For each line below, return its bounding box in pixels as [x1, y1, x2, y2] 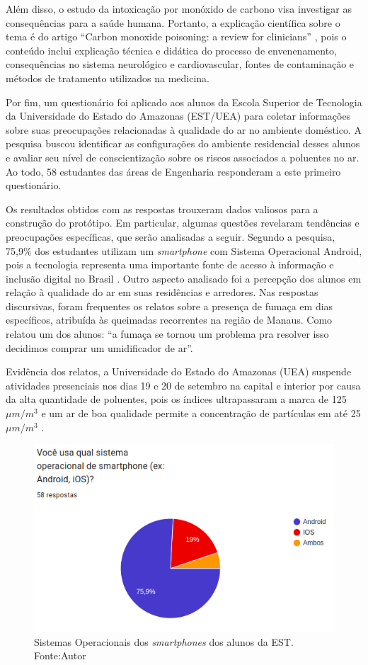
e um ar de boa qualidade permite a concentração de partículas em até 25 [41, 406, 361, 421]
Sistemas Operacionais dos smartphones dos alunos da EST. [34, 634, 294, 649]
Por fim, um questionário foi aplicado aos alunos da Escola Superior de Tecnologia [6, 94, 362, 109]
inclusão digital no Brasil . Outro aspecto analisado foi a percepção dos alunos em [6, 271, 362, 285]
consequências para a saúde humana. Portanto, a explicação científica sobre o [6, 15, 340, 30]
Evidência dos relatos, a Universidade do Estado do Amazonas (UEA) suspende [6, 364, 352, 379]
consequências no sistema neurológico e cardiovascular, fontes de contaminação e [6, 57, 355, 72]
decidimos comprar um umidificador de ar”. [6, 340, 193, 355]
